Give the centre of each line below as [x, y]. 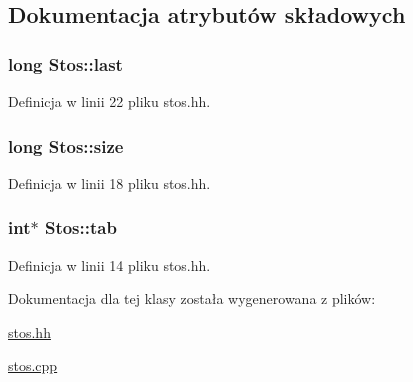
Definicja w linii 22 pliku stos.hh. [109, 101]
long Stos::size [66, 145]
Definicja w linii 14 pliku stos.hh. [109, 264]
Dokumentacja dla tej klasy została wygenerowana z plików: [192, 298]
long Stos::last [65, 63]
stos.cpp [33, 365]
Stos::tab [80, 227]
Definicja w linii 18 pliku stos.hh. [109, 182]
